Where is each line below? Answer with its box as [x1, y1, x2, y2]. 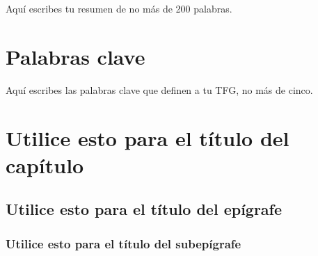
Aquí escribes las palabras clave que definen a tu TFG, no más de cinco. [6, 82, 313, 97]
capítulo [6, 150, 84, 179]
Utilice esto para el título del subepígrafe [6, 234, 241, 252]
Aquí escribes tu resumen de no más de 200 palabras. [6, 1, 232, 15]
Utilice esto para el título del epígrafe [6, 198, 283, 220]
